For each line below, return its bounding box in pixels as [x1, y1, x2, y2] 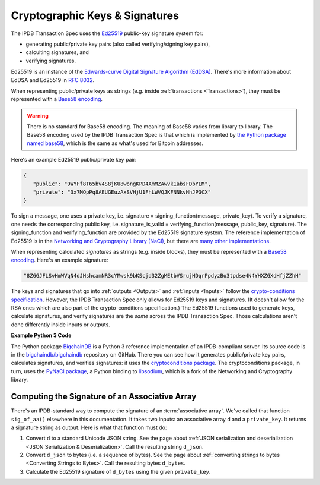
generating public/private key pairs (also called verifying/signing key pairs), [25, 40, 210, 48]
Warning [27, 112, 49, 119]
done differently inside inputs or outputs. [11, 321, 111, 328]
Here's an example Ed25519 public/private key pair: [11, 156, 137, 163]
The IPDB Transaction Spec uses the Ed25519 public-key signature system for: [11, 30, 204, 37]
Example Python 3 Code [11, 332, 72, 339]
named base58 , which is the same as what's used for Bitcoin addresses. [27, 140, 204, 147]
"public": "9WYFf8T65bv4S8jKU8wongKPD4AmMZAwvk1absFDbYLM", [33, 180, 212, 187]
